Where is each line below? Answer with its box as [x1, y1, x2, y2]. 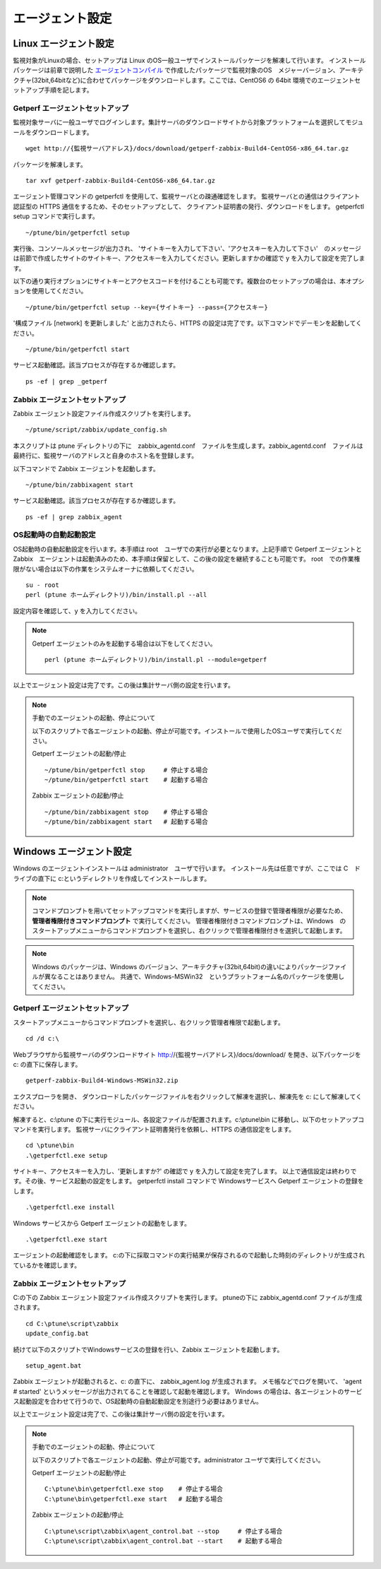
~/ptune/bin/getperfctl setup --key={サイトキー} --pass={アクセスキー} [25, 303, 268, 311]
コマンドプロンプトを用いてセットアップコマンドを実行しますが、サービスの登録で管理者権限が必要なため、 [32, 906, 347, 915]
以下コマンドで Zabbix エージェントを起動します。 [13, 464, 160, 473]
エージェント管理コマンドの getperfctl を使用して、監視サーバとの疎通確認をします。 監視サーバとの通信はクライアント [13, 192, 361, 201]
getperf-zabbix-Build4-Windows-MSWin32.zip [25, 1077, 179, 1084]
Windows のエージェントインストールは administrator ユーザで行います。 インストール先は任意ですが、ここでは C [13, 864, 349, 872]
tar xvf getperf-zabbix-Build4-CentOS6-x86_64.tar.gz [25, 177, 215, 184]
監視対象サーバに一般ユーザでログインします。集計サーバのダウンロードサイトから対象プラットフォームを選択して [13, 118, 346, 126]
